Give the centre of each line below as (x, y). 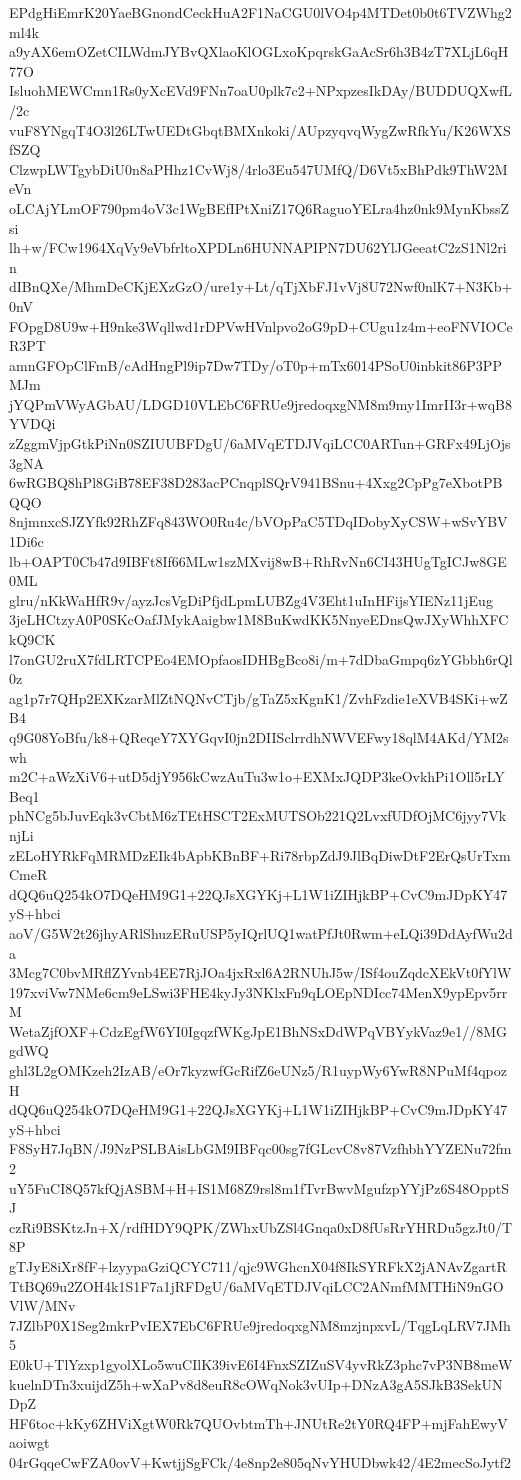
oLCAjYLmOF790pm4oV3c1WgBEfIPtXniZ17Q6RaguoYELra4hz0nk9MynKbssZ (259, 207)
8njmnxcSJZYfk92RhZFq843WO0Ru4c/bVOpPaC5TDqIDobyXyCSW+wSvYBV (258, 521)
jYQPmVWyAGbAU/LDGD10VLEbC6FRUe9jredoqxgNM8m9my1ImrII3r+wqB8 (261, 403)
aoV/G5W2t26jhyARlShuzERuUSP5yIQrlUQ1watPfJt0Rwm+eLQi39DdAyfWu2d (261, 932)
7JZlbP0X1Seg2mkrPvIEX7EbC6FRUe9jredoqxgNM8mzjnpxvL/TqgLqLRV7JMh (260, 1324)
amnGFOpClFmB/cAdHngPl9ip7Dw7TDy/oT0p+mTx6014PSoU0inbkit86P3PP (255, 364)
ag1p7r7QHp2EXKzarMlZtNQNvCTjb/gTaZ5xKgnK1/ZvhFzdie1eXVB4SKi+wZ (258, 697)
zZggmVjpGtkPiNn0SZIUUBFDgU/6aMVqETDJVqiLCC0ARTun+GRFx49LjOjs (260, 443)
